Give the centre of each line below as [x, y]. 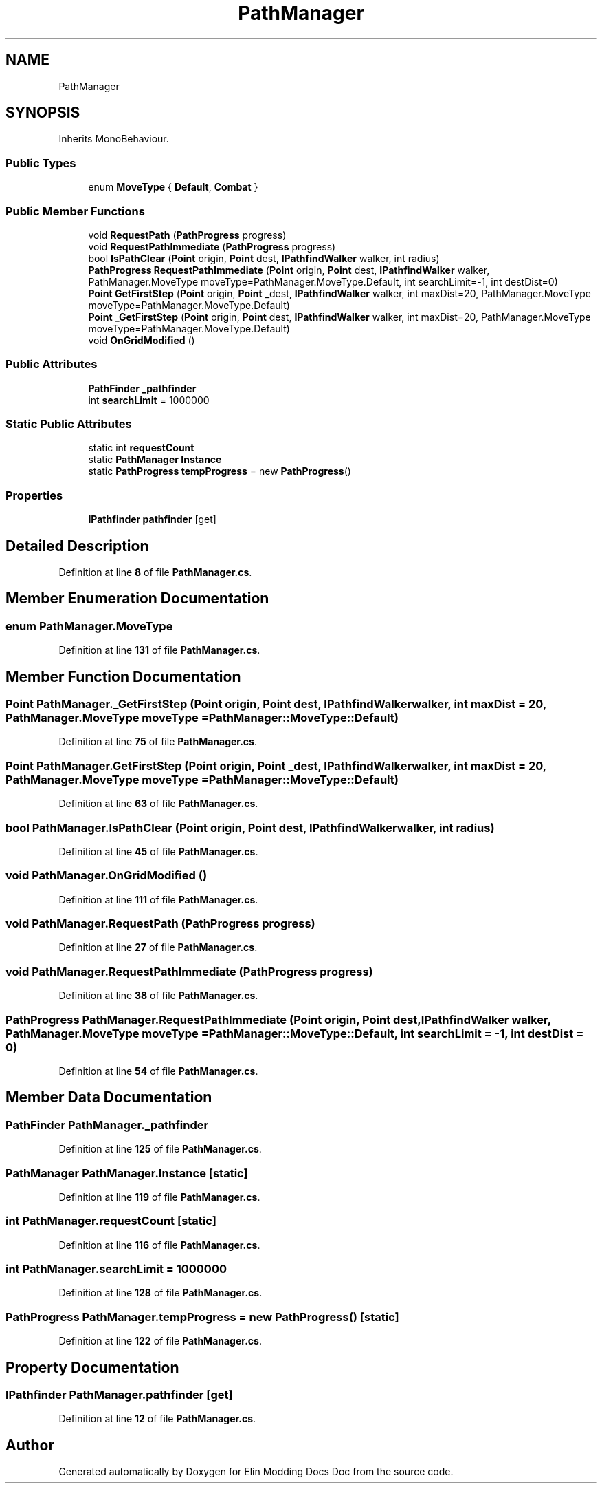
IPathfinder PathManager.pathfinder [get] [119, 1395]
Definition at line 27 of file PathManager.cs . [158, 947]
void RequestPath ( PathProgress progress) [187, 235]
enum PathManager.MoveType [89, 626]
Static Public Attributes [69, 424]
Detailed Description [77, 546]
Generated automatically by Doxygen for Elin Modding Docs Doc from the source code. [256, 1472]
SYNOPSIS [43, 113]
